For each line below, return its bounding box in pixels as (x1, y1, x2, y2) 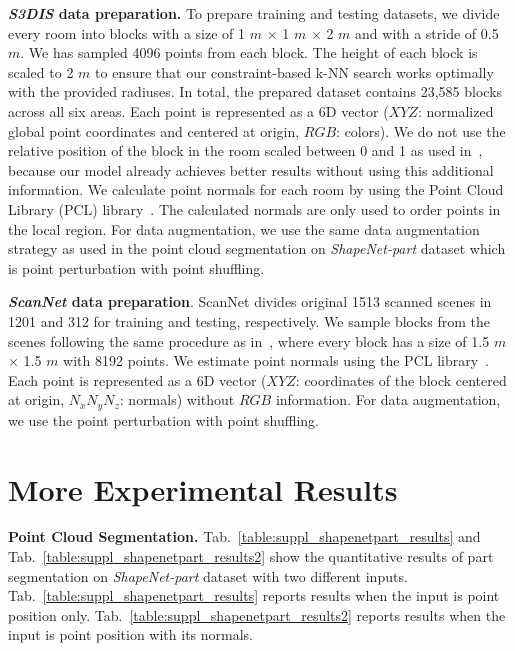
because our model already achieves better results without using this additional (8, 159, 494, 180)
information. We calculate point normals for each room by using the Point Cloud (8, 179, 504, 200)
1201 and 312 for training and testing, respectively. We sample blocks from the (8, 310, 490, 331)
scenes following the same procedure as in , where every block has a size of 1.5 (8, 330, 490, 351)
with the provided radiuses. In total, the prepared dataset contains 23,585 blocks (8, 81, 503, 102)
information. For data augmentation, (275, 389, 501, 410)
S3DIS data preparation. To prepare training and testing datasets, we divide (8, 3, 500, 23)
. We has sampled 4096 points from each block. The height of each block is (20, 42, 478, 63)
